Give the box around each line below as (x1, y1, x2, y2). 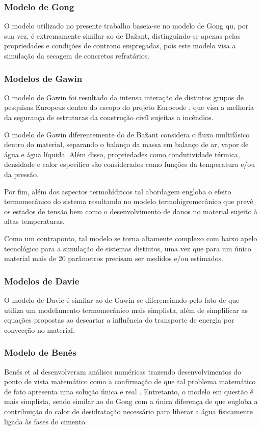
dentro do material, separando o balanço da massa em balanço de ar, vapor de (4, 139, 249, 150)
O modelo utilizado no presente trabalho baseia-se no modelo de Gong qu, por (4, 20, 249, 31)
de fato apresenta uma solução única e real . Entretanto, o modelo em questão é (4, 386, 253, 396)
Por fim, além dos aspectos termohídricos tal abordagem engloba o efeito (4, 186, 231, 196)
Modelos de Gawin (4, 72, 83, 84)
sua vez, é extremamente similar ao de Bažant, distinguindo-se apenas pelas (4, 30, 241, 41)
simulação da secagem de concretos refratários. (4, 50, 150, 61)
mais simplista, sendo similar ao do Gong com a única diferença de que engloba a (4, 396, 258, 407)
